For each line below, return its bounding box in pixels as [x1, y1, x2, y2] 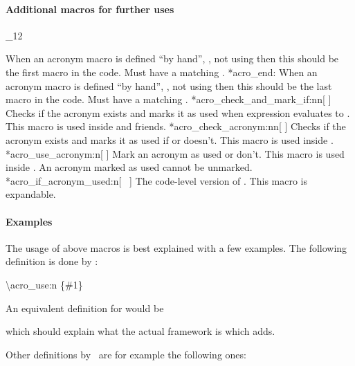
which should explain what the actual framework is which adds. [6, 324, 275, 338]
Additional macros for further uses [6, 1, 174, 16]
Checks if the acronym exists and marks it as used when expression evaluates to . [6, 105, 350, 120]
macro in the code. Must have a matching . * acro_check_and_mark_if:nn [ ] [6, 92, 331, 107]
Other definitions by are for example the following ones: [6, 347, 246, 361]
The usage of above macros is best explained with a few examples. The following [6, 240, 347, 255]
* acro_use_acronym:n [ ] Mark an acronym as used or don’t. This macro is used [6, 146, 345, 161]
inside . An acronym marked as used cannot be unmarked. [6, 160, 253, 174]
